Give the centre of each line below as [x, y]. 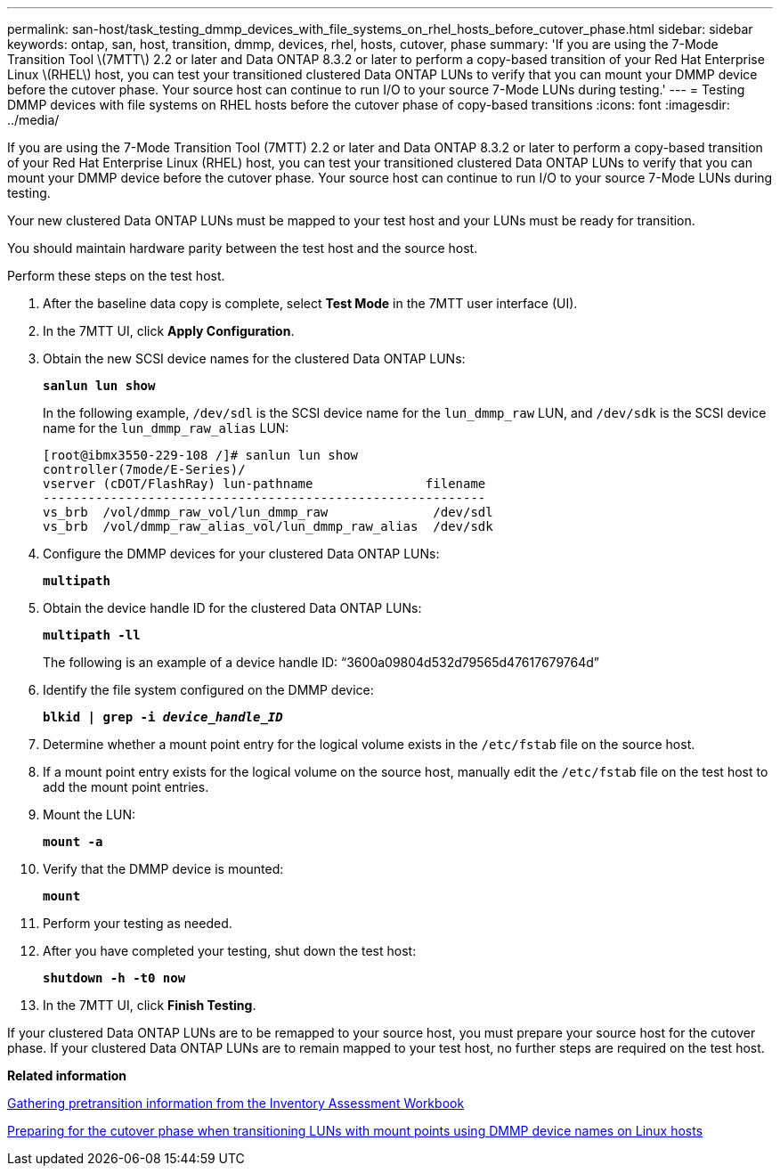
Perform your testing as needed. [138, 923]
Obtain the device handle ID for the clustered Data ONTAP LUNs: [232, 608]
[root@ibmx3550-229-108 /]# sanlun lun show [201, 455]
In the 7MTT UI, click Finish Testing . [150, 1005]
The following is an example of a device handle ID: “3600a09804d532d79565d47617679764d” [321, 662]
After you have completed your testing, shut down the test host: [230, 951]
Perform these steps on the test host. [116, 276]
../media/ [33, 120]
